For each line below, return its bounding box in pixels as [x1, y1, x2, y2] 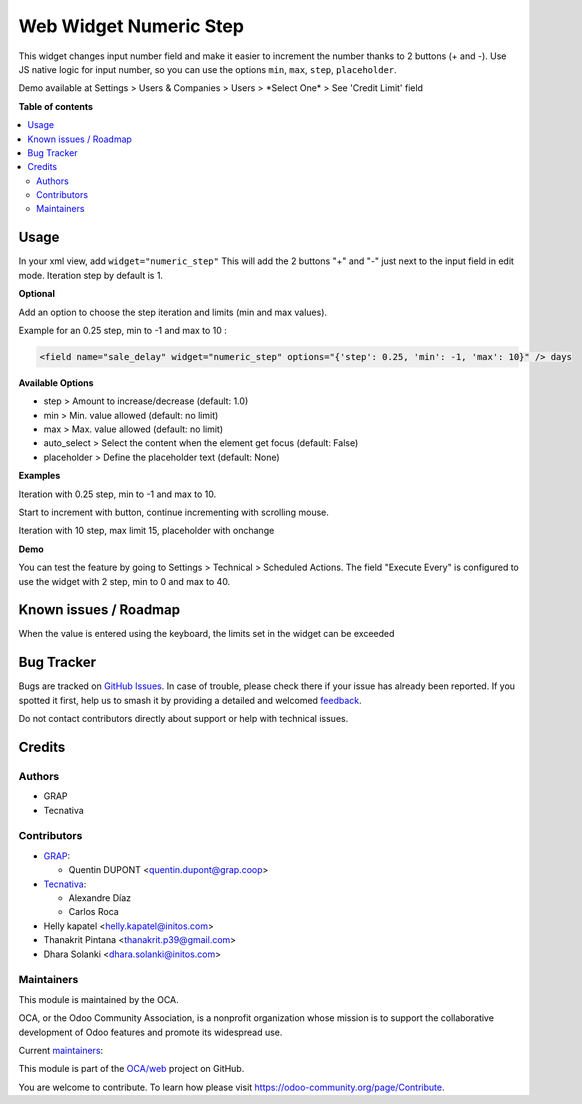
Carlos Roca [68, 906, 119, 918]
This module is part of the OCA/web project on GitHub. [18, 1063, 245, 1075]
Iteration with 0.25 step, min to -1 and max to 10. [18, 488, 217, 500]
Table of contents [18, 100, 94, 112]
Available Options [18, 376, 94, 389]
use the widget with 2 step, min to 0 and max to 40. [18, 575, 231, 587]
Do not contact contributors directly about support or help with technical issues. [18, 713, 349, 725]
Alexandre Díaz [68, 892, 132, 904]
